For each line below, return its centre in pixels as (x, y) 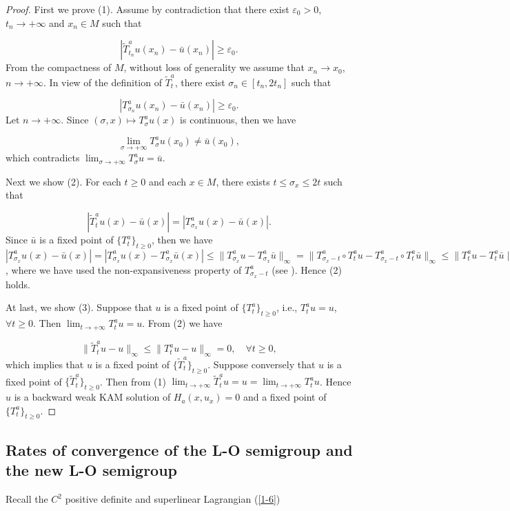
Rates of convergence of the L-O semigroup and (179, 449)
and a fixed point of (285, 397)
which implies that (45, 364)
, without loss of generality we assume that (214, 67)
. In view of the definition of (103, 82)
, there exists (243, 181)
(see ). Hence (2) (307, 269)
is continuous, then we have (238, 120)
